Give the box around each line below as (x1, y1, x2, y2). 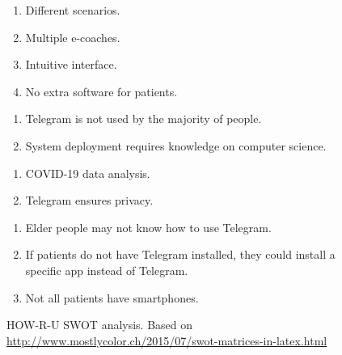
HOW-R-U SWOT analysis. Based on (6, 316, 193, 333)
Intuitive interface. (25, 56, 117, 73)
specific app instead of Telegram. (25, 261, 188, 278)
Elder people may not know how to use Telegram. (25, 218, 272, 235)
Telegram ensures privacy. (25, 192, 154, 209)
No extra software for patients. (25, 82, 178, 99)
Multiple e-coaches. (25, 28, 120, 45)
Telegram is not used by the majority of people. (25, 110, 262, 127)
